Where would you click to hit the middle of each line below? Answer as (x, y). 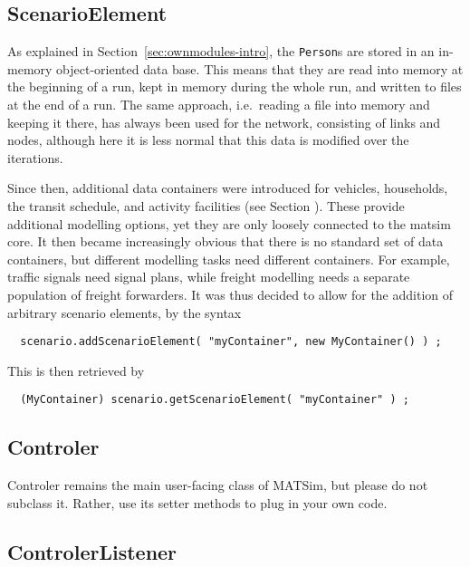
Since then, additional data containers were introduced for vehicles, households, (228, 188)
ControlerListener (92, 551)
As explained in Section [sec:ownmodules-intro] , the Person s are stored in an (221, 51)
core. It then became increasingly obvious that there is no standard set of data (225, 241)
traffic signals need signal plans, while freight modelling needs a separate (209, 277)
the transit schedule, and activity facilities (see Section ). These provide (206, 206)
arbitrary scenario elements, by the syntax (125, 312)
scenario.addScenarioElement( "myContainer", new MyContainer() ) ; (231, 342)
